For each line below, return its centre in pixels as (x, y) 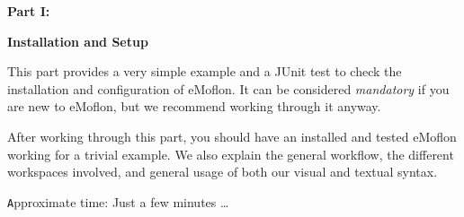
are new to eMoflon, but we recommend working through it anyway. (194, 106)
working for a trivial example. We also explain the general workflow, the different (231, 154)
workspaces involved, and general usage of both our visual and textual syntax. (223, 172)
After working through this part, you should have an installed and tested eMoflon (232, 136)
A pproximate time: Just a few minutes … (118, 201)
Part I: (29, 11)
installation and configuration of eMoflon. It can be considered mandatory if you (228, 88)
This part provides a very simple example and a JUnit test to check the (205, 71)
